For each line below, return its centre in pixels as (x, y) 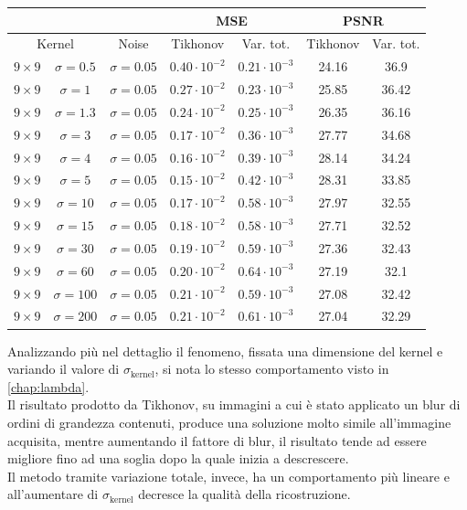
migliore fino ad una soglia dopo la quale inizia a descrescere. (178, 458)
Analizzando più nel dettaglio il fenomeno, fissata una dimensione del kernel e (225, 351)
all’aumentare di (53, 494)
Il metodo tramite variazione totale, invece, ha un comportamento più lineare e (228, 476)
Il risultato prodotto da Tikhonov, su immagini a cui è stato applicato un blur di (234, 404)
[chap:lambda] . (48, 386)
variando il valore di (64, 369)
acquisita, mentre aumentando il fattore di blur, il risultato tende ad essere (217, 440)
